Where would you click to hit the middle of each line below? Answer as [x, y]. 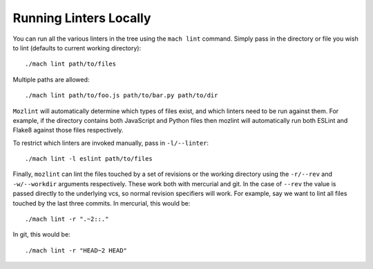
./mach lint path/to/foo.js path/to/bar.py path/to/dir [122, 96]
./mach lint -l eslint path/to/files [89, 159]
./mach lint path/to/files [71, 64]
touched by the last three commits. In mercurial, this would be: [102, 203]
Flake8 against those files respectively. [68, 130]
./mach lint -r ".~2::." [67, 219]
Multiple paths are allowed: [51, 79]
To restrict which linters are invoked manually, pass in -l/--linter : [111, 143]
